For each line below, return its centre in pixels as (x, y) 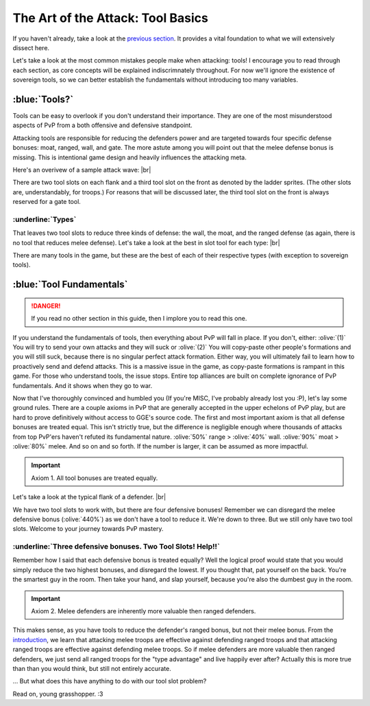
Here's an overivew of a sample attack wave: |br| (82, 170)
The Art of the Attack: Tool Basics (110, 18)
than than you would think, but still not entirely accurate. (92, 668)
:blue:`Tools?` (43, 99)
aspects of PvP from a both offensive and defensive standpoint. (103, 125)
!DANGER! (46, 306)
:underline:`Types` (45, 219)
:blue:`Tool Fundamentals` (70, 285)
